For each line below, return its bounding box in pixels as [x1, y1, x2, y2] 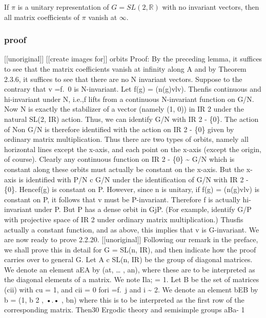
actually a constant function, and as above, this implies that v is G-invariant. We [4, 224, 259, 235]
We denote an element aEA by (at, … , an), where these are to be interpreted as [4, 264, 255, 274]
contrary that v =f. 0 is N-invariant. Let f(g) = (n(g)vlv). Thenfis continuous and [4, 83, 261, 94]
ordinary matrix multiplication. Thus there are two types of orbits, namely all [4, 134, 249, 144]
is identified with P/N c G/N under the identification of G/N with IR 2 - [18, 174, 249, 184]
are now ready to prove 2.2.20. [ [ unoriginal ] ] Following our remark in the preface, [4, 234, 258, 245]
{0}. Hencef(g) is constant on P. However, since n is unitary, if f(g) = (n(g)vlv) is [4, 184, 260, 195]
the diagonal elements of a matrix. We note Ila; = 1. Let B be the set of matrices [4, 274, 259, 285]
